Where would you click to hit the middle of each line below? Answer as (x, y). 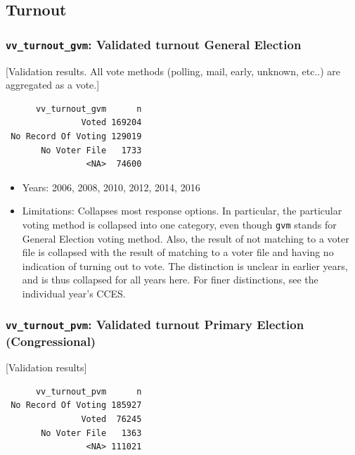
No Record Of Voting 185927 (76, 405)
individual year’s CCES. (74, 293)
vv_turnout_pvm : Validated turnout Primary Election (155, 325)
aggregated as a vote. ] (53, 85)
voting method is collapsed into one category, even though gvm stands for (179, 224)
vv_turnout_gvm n (89, 109)
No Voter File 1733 (91, 150)
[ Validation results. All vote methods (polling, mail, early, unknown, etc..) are (173, 71)
